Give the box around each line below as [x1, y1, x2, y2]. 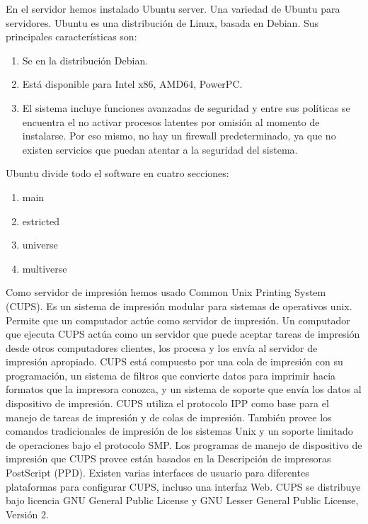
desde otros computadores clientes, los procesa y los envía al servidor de [6, 340, 318, 355]
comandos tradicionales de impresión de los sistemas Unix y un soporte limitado [6, 423, 353, 438]
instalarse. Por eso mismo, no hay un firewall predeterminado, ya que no [22, 128, 336, 143]
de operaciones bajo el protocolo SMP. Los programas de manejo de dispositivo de [6, 437, 362, 452]
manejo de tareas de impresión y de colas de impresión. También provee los [6, 409, 332, 424]
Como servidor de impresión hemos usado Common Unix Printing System [6, 285, 326, 300]
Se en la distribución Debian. [22, 52, 149, 67]
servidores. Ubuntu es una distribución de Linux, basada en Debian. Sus [6, 15, 319, 30]
